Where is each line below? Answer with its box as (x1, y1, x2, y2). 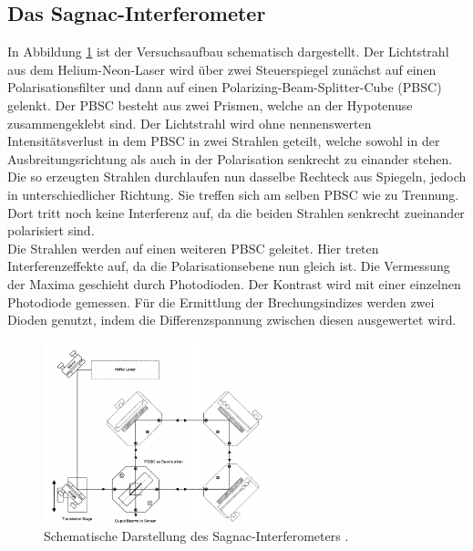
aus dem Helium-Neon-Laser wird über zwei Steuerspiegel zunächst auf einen (7, 59, 437, 78)
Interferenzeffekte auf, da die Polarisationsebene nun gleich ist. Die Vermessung (7, 256, 450, 275)
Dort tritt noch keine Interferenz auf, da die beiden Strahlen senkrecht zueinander (7, 203, 465, 222)
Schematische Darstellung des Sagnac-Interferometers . (44, 526, 349, 546)
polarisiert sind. (7, 221, 95, 240)
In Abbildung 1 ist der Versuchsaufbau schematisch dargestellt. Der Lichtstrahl (7, 42, 449, 61)
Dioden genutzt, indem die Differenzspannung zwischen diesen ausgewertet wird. (7, 310, 457, 329)
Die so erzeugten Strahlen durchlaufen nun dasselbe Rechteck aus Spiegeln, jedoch (7, 167, 467, 186)
